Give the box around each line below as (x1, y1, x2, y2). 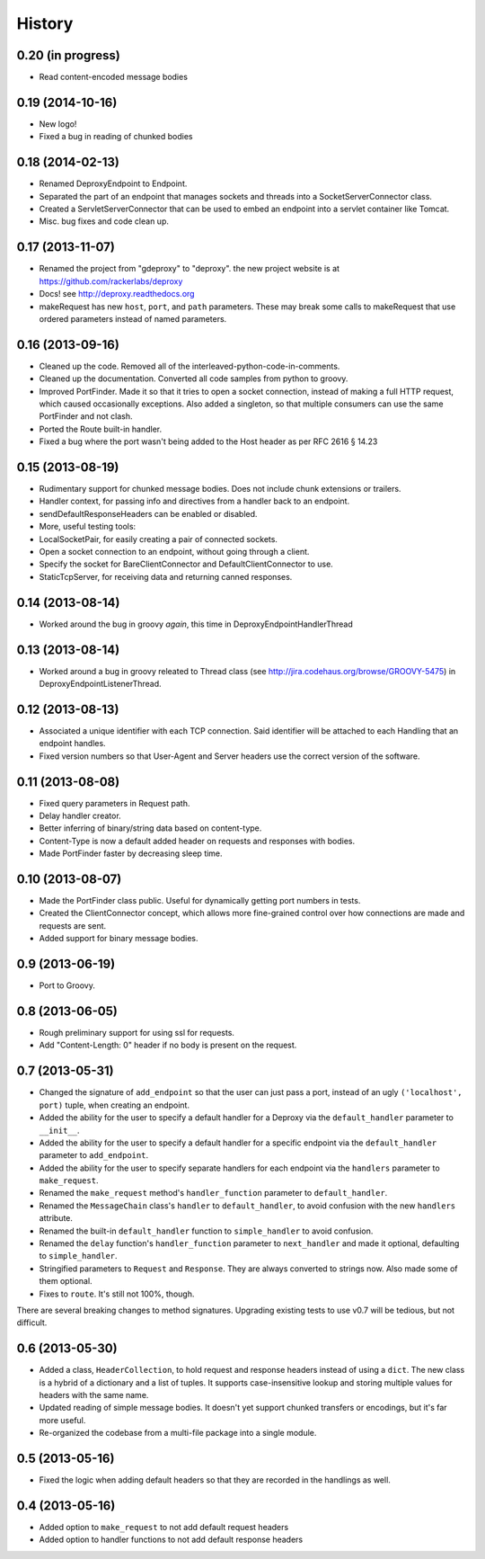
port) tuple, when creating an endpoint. (39, 1100, 190, 1110)
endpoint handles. (39, 738, 107, 749)
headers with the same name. (39, 1390, 149, 1401)
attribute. (39, 1213, 74, 1224)
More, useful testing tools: (39, 521, 137, 532)
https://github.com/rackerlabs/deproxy (39, 275, 183, 287)
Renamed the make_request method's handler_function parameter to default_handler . (39, 1188, 388, 1198)
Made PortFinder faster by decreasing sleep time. (39, 848, 224, 859)
